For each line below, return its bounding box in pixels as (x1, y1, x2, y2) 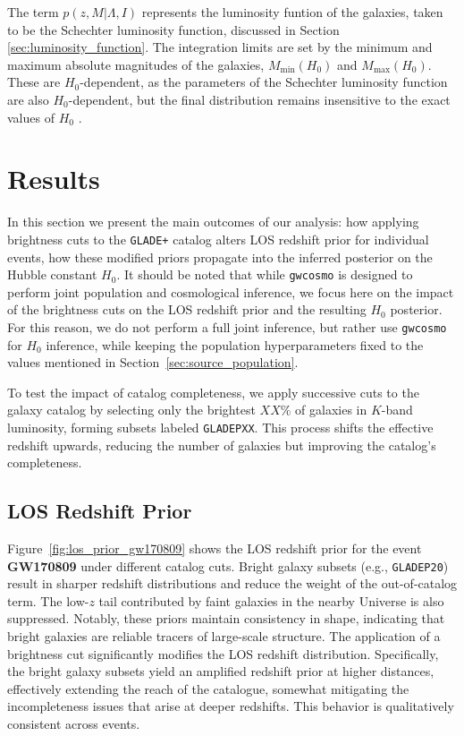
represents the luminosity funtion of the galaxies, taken (141, 3, 443, 21)
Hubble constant (7, 265, 97, 284)
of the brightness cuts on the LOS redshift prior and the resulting (7, 300, 367, 319)
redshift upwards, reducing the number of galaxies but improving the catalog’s (7, 435, 436, 454)
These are (7, 73, 61, 91)
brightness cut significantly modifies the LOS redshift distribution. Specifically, (7, 644, 439, 663)
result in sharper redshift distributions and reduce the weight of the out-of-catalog (7, 574, 458, 593)
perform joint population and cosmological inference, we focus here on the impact (7, 282, 454, 301)
